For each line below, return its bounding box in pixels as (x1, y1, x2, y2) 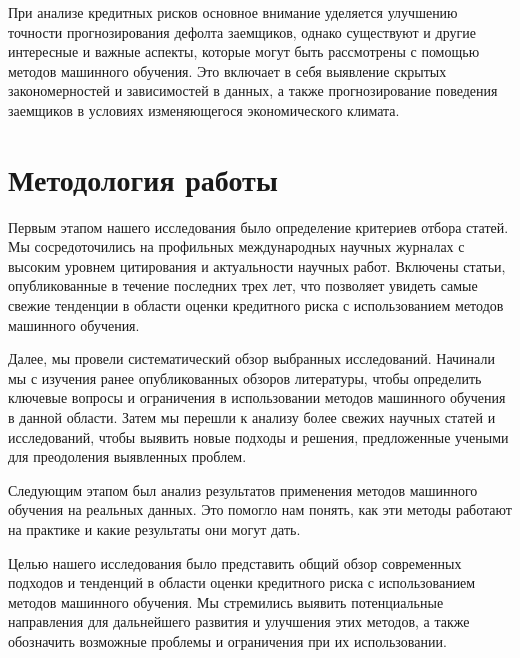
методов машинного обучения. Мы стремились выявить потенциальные (8, 591, 444, 612)
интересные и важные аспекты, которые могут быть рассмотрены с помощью (8, 41, 480, 62)
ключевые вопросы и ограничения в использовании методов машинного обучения (8, 387, 506, 408)
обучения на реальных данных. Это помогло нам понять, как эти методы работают (8, 499, 512, 520)
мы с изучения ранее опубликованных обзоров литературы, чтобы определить (8, 367, 482, 388)
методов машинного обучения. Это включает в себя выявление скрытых (8, 60, 447, 81)
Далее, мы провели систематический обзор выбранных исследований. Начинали (8, 348, 495, 369)
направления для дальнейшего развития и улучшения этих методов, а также (8, 611, 470, 632)
